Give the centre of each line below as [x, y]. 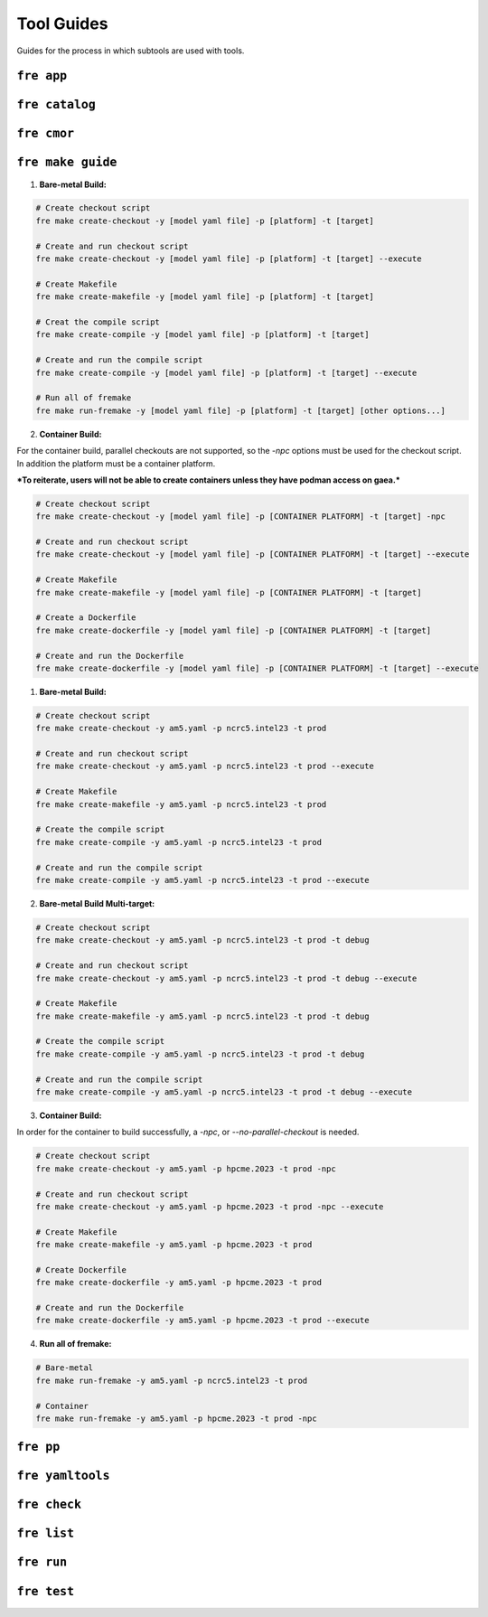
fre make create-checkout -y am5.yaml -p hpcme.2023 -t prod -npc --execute [210, 1206]
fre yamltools [63, 1476]
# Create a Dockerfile [86, 618]
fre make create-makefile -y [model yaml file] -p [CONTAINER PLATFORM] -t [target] [229, 592]
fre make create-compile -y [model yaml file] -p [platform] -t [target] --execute [226, 372]
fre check [49, 1504]
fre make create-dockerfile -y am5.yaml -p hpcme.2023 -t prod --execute [202, 1321]
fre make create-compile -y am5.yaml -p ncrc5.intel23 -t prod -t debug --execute [224, 1092]
